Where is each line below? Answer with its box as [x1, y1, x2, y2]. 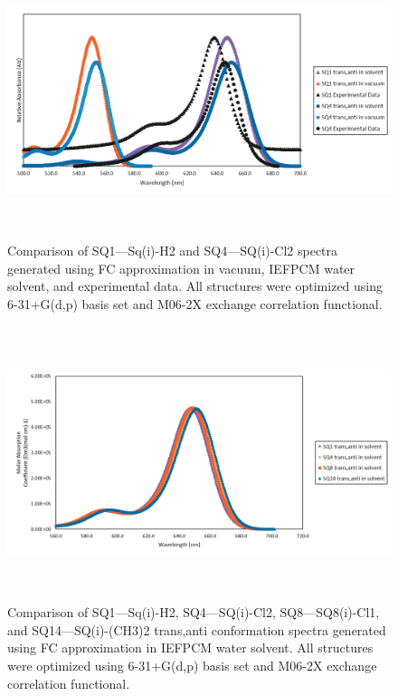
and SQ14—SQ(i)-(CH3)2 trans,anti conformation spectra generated [7, 620, 386, 639]
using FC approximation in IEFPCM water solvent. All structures [7, 638, 374, 657]
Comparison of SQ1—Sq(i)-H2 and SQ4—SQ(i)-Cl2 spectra [7, 240, 338, 259]
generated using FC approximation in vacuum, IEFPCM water [7, 258, 355, 277]
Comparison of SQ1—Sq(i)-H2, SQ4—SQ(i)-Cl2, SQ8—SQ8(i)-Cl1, [7, 603, 380, 622]
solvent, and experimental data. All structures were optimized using [7, 276, 384, 295]
